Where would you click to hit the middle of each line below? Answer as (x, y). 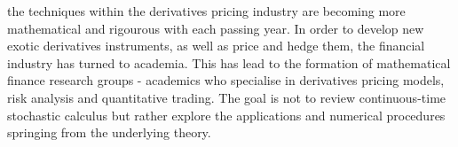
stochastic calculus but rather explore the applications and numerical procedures (226, 115)
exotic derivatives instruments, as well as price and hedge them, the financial (216, 46)
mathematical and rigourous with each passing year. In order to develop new (216, 28)
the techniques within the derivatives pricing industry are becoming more (206, 11)
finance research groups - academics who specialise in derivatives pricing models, (226, 80)
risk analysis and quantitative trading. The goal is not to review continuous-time (227, 97)
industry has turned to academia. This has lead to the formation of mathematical (229, 62)
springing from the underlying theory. (109, 132)
